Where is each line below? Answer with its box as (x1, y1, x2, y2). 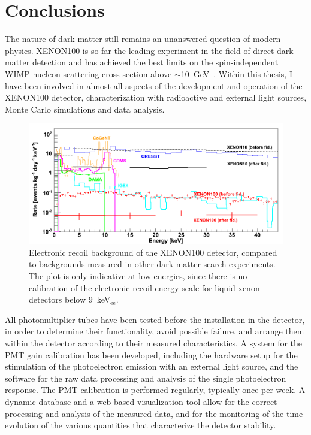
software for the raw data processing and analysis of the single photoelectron (5, 371, 286, 384)
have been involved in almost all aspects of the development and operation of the (5, 79, 303, 92)
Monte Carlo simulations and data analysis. (5, 102, 165, 115)
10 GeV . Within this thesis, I (180, 67, 292, 80)
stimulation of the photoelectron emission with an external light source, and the (5, 360, 298, 373)
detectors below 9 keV (29, 293, 111, 306)
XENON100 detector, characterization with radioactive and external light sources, (5, 91, 307, 104)
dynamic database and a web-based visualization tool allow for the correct (5, 395, 277, 407)
